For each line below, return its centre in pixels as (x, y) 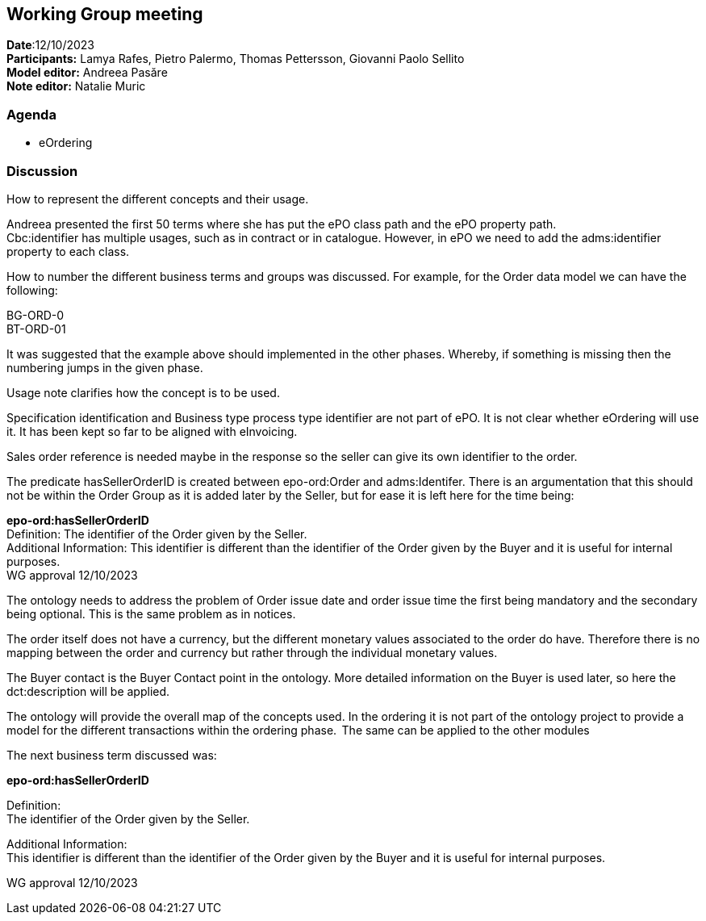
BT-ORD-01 (36, 329)
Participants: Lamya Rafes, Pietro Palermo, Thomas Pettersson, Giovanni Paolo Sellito (236, 59)
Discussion (42, 171)
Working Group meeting (105, 14)
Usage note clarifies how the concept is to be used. (143, 392)
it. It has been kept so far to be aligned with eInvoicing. (152, 431)
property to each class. (68, 251)
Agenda (31, 114)
